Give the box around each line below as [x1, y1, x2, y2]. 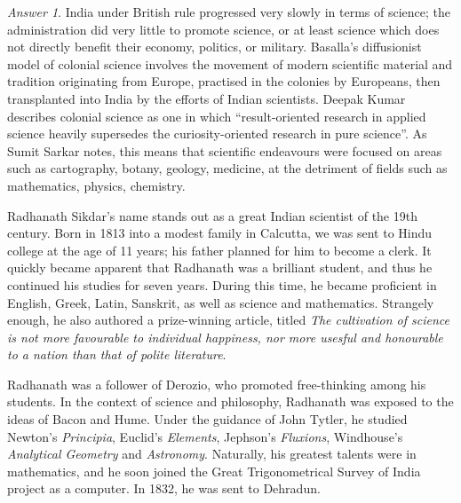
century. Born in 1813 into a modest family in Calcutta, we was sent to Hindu [7, 224, 433, 242]
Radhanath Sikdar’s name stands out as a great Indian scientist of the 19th [7, 206, 417, 224]
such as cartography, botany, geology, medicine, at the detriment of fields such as [7, 159, 448, 177]
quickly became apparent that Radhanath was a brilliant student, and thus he [7, 258, 433, 277]
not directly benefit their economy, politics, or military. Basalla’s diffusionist [7, 37, 422, 56]
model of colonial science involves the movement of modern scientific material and [7, 54, 453, 73]
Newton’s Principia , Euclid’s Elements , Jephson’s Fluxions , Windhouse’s [7, 427, 403, 445]
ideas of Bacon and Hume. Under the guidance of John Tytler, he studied [7, 410, 408, 428]
